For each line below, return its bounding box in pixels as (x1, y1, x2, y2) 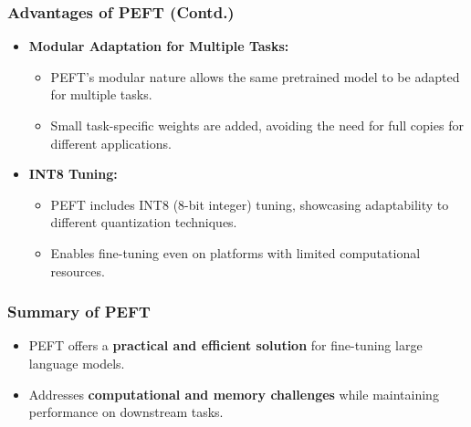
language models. (28, 353, 125, 372)
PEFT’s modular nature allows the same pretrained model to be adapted (50, 67, 460, 86)
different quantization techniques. (50, 213, 237, 232)
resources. (50, 261, 105, 280)
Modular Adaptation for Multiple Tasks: (28, 36, 289, 56)
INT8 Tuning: (28, 164, 118, 183)
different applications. (50, 133, 172, 152)
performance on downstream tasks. (28, 402, 224, 422)
